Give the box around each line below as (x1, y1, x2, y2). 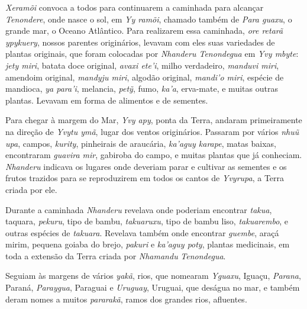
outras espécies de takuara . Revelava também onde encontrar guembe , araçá (5, 226, 279, 239)
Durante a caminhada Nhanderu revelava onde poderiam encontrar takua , (5, 203, 272, 215)
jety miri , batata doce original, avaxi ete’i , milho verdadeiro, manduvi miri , (5, 59, 279, 71)
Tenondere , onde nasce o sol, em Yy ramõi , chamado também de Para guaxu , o (5, 12, 292, 25)
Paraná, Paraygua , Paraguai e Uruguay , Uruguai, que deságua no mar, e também (5, 281, 300, 294)
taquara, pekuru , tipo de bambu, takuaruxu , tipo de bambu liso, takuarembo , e (5, 215, 289, 227)
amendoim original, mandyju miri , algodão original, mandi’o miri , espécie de (5, 70, 284, 83)
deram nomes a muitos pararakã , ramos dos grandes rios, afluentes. (5, 292, 247, 305)
